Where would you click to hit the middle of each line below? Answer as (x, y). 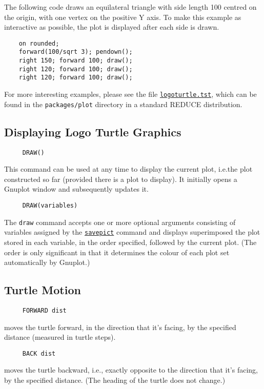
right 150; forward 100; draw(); (76, 61)
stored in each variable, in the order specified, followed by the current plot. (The (130, 242)
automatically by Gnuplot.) (47, 262)
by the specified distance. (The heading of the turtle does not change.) (115, 380)
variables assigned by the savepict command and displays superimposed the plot (132, 232)
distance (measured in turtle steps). (60, 337)
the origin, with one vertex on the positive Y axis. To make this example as (123, 17)
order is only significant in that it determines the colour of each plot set (117, 252)
